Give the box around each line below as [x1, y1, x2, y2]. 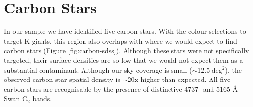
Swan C [4, 93, 28, 104]
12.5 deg [197, 64, 222, 75]
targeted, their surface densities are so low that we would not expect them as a [4, 54, 243, 65]
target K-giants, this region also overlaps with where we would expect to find [4, 35, 237, 46]
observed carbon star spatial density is [4, 74, 121, 84]
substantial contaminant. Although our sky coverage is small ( [4, 64, 192, 75]
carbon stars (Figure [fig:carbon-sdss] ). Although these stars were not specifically [4, 45, 249, 55]
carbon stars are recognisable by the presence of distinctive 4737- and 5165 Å [4, 83, 238, 94]
